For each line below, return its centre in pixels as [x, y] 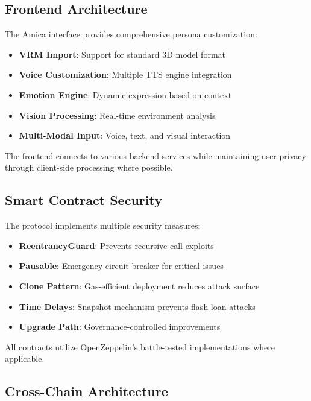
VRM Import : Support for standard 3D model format [122, 54]
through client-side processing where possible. [89, 167]
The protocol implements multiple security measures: [103, 225]
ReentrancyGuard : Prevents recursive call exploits [116, 245]
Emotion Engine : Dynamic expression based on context [125, 94]
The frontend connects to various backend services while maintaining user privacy [155, 155]
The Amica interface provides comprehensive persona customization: [131, 34]
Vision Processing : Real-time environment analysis [117, 115]
